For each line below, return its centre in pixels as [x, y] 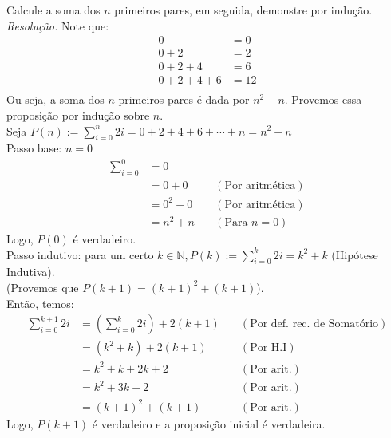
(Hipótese [355, 254]
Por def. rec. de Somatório [314, 324]
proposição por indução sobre [78, 114]
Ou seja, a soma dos [55, 99]
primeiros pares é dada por [184, 99]
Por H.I [269, 348]
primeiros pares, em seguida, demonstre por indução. [243, 10]
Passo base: [34, 148]
